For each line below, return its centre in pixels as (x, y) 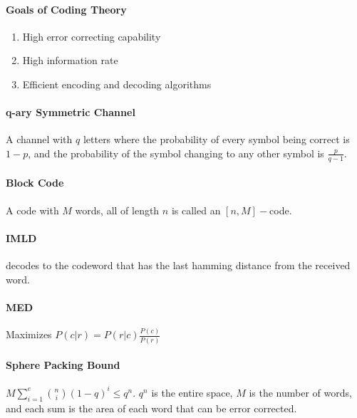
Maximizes (29, 334)
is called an (196, 210)
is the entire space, (192, 392)
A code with (32, 210)
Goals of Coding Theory (66, 9)
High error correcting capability (92, 36)
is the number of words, (300, 392)
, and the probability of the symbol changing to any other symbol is (176, 153)
